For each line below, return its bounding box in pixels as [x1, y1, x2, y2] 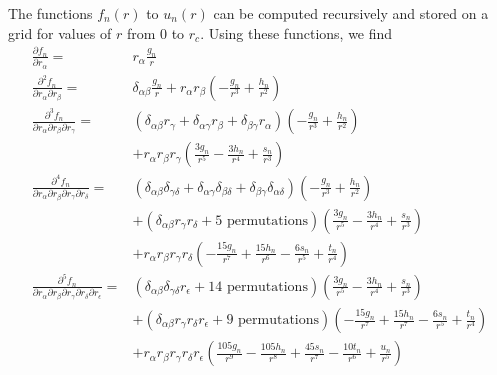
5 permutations [215, 213, 308, 228]
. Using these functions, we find [200, 22, 393, 43]
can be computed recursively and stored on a [213, 3, 489, 23]
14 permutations [208, 279, 308, 294]
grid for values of [8, 22, 112, 43]
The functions [8, 3, 93, 23]
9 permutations [226, 313, 320, 328]
